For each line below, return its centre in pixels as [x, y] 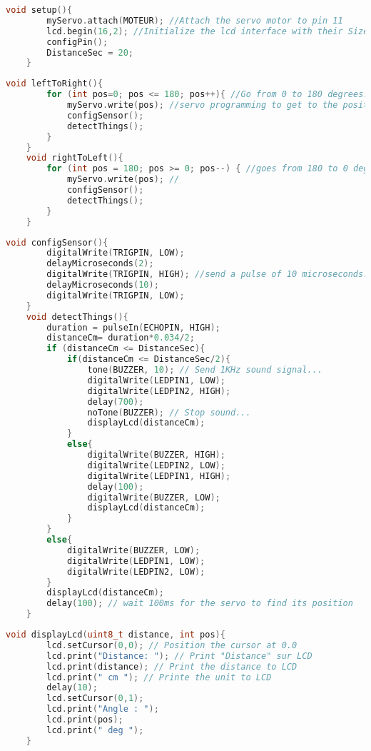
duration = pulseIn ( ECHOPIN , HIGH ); [133, 327]
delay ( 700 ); [116, 402]
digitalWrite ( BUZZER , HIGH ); [156, 455]
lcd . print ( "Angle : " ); [103, 709]
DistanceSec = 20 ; [90, 52]
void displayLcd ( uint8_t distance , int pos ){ [116, 635]
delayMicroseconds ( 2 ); [100, 264]
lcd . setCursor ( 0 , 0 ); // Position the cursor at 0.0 [172, 645]
